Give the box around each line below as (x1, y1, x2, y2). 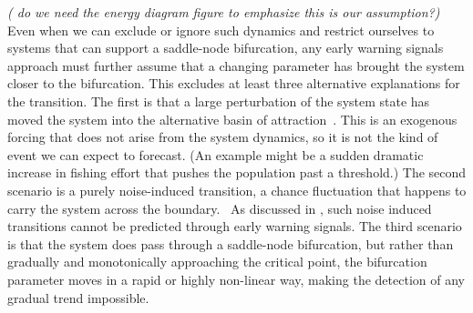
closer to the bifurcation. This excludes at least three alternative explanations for (7, 74, 460, 93)
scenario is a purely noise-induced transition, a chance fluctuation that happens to (7, 180, 467, 199)
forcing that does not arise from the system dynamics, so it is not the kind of (7, 127, 438, 146)
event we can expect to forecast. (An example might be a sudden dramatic (7, 145, 424, 164)
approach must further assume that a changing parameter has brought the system (7, 56, 465, 75)
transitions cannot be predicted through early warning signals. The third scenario (7, 217, 462, 236)
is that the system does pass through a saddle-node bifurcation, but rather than (7, 234, 454, 253)
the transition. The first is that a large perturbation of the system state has (7, 91, 430, 110)
